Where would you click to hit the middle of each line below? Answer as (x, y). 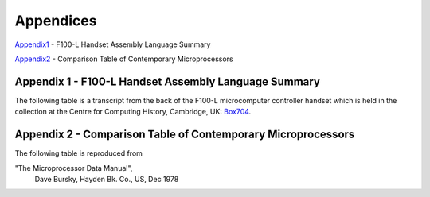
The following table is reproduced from (79, 153)
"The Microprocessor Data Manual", (74, 168)
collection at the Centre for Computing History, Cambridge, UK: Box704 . (133, 112)
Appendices (56, 21)
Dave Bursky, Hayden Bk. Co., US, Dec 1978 (107, 179)
